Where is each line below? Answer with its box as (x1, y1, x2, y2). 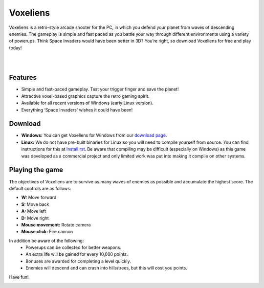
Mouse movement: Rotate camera (21, 222, 91, 227)
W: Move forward (21, 195, 57, 200)
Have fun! (9, 274, 29, 280)
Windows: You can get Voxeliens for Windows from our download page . (21, 133, 167, 138)
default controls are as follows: (9, 185, 71, 191)
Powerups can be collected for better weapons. (25, 244, 122, 250)
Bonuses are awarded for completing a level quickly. (25, 258, 132, 264)
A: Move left (21, 208, 46, 214)
